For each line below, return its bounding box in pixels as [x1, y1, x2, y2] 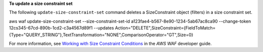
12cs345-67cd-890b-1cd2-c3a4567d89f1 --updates [9, 25, 114, 31]
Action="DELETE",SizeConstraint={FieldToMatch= [114, 25, 216, 31]
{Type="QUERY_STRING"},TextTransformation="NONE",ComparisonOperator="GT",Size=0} [9, 32, 193, 38]
